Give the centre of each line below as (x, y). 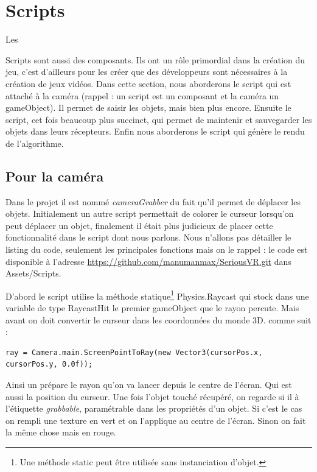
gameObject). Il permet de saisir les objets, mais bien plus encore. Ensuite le (148, 107)
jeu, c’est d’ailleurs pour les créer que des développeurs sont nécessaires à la (147, 72)
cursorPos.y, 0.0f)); (49, 365)
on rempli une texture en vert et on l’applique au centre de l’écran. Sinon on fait (156, 420)
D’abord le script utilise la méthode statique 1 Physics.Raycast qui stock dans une (157, 295)
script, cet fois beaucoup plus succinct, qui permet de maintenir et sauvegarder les (159, 119)
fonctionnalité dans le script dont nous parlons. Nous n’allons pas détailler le (148, 237)
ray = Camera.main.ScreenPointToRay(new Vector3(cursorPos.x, (134, 352)
